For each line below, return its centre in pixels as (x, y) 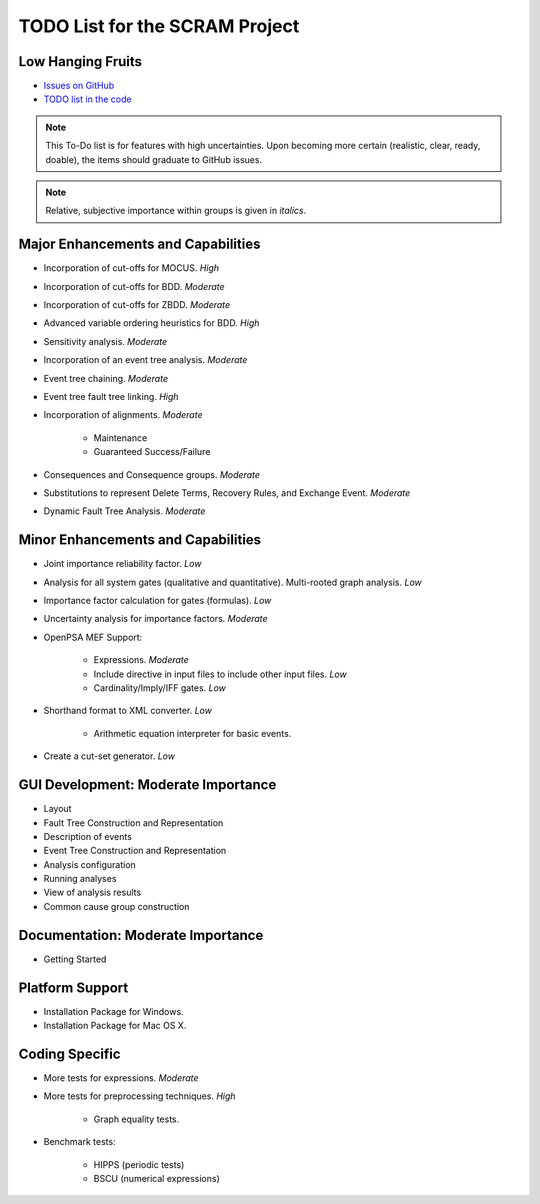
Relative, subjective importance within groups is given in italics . (176, 211)
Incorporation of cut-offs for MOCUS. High (131, 268)
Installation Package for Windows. (113, 1011)
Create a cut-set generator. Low (109, 756)
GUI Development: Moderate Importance (147, 785)
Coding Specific (69, 1053)
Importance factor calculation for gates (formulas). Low (157, 601)
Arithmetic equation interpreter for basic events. (192, 733)
